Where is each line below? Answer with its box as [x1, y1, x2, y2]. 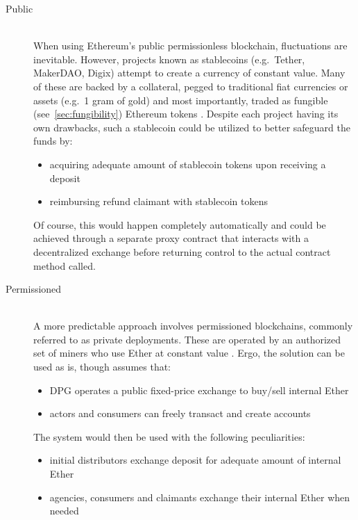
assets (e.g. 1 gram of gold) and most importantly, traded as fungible [33, 92, 328, 107]
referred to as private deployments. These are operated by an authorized [33, 332, 341, 346]
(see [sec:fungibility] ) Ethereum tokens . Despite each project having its [33, 106, 339, 121]
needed [49, 503, 79, 518]
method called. [33, 258, 96, 273]
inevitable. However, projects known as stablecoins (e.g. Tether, [33, 51, 305, 66]
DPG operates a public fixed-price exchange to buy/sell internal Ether [49, 382, 349, 397]
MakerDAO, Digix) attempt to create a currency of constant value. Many [33, 65, 346, 80]
